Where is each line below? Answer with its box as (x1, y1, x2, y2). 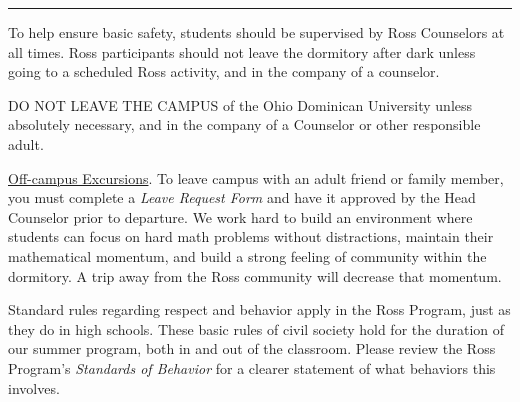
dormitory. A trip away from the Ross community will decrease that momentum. (8, 265, 502, 286)
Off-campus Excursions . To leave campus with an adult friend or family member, (8, 167, 504, 188)
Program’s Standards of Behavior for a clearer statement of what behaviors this (8, 357, 496, 378)
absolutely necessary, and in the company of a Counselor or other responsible (8, 114, 481, 135)
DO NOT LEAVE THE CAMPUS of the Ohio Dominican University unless (8, 94, 473, 115)
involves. (8, 377, 60, 398)
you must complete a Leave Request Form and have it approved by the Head (8, 187, 476, 208)
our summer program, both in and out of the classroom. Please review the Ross (8, 338, 496, 359)
